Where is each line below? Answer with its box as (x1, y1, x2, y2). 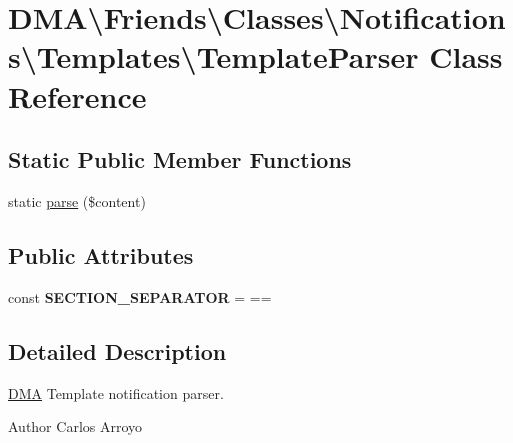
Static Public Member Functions (8, 144, 352, 175)
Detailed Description (8, 335, 227, 366)
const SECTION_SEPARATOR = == (8, 286, 272, 307)
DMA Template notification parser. (8, 382, 224, 403)
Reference (8, 75, 147, 116)
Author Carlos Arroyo (8, 416, 143, 437)
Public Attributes (8, 239, 194, 270)
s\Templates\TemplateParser (8, 36, 419, 77)
